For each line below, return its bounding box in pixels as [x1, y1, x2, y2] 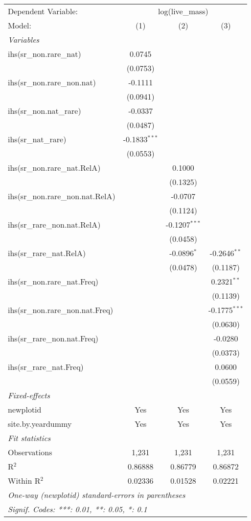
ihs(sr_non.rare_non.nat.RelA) [8, 190, 115, 202]
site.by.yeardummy [8, 418, 72, 429]
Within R [8, 475, 41, 486]
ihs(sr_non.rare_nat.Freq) [8, 276, 99, 287]
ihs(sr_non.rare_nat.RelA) [8, 162, 101, 173]
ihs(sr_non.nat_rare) [8, 105, 81, 116]
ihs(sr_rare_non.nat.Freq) [8, 333, 99, 344]
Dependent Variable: [8, 5, 78, 17]
